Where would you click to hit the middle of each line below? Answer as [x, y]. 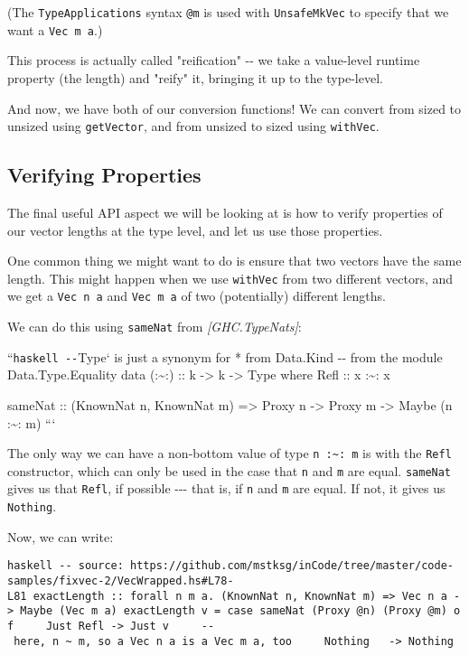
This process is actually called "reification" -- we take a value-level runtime [214, 60]
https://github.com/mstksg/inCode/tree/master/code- [292, 566]
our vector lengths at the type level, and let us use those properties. [195, 230]
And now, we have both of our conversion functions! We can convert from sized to [234, 108]
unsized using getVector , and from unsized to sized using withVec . [193, 126]
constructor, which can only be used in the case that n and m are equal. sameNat [230, 470]
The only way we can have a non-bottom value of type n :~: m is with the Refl [230, 453]
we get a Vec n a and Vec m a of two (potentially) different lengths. [197, 296]
